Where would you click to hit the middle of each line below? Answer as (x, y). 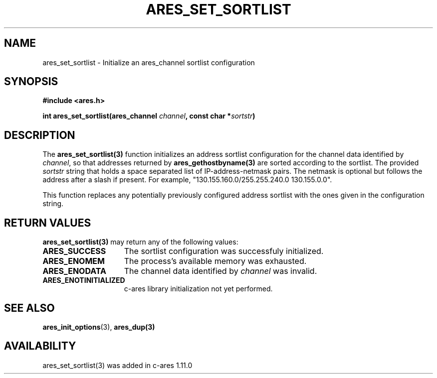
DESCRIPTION (40, 135)
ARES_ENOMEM (74, 261)
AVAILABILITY (40, 346)
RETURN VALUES (48, 223)
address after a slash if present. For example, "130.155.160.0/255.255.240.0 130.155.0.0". (187, 180)
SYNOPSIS (31, 82)
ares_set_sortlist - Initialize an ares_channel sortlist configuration (149, 62)
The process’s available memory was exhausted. (215, 261)
